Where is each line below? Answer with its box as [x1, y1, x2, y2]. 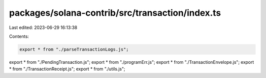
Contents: [9, 33, 29, 39]
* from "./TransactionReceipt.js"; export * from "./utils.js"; [9, 66, 126, 72]
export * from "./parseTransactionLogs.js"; [19, 47, 129, 52]
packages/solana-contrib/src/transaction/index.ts [9, 7, 221, 18]
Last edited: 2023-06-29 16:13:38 [9, 25, 77, 30]
